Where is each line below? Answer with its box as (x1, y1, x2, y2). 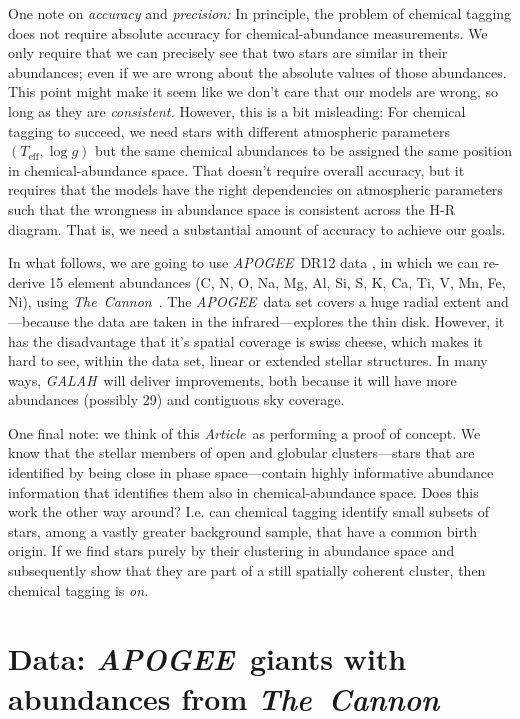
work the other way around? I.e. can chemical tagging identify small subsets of (8, 501, 490, 522)
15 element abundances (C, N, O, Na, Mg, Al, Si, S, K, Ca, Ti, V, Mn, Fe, (49, 271, 506, 292)
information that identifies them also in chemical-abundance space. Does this (8, 481, 479, 502)
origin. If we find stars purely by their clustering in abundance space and (8, 540, 455, 561)
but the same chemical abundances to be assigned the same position (95, 140, 512, 161)
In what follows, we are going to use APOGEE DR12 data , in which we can (8, 252, 479, 273)
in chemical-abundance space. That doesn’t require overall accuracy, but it (8, 159, 465, 180)
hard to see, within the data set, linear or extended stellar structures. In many (8, 350, 488, 371)
